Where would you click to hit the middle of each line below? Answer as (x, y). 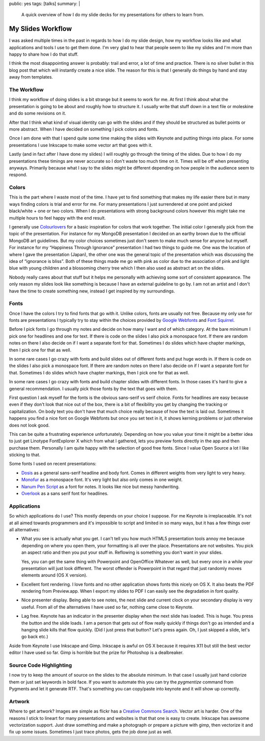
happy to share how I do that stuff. (44, 55)
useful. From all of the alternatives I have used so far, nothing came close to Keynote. (107, 607)
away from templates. (31, 77)
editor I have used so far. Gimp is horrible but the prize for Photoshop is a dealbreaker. (96, 653)
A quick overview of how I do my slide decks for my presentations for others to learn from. (113, 15)
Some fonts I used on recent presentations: (53, 464)
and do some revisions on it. (38, 114)
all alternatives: (25, 529)
